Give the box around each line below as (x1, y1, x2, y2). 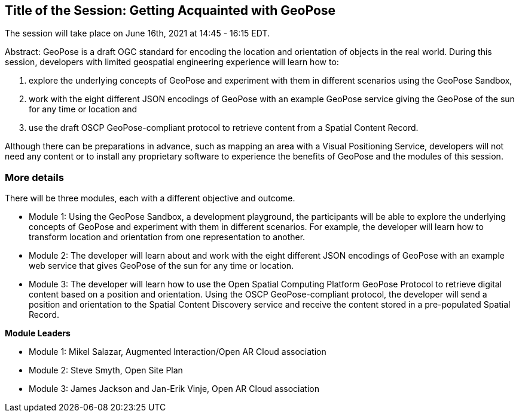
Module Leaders (5, 328, 71, 339)
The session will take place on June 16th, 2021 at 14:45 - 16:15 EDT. (5, 28, 270, 39)
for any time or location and (29, 104, 138, 115)
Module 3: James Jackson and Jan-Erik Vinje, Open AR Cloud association (29, 384, 319, 394)
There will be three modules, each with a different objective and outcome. (5, 193, 295, 204)
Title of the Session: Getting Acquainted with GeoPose (5, 3, 336, 18)
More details (5, 171, 64, 183)
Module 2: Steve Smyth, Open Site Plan (29, 365, 183, 376)
